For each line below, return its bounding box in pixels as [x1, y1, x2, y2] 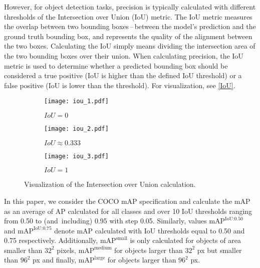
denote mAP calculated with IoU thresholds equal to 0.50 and [54, 225, 245, 235]
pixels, [57, 244, 76, 255]
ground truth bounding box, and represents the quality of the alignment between [4, 31, 252, 41]
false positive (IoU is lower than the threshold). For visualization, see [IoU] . [4, 80, 235, 90]
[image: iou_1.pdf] [44, 98, 109, 105]
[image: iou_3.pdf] [44, 152, 109, 160]
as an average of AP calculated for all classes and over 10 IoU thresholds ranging [4, 205, 252, 216]
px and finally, [33, 254, 77, 265]
